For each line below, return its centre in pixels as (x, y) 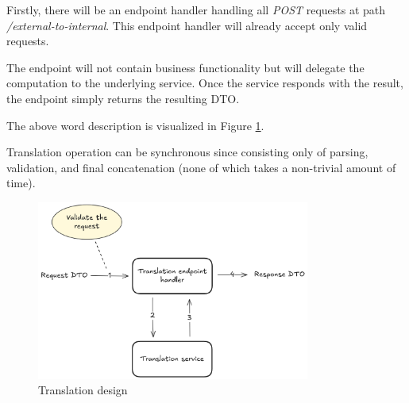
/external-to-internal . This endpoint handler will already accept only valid (187, 25)
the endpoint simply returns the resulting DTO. (123, 98)
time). (21, 183)
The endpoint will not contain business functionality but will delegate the (185, 67)
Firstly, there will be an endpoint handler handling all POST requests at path (196, 10)
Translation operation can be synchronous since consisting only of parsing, (187, 152)
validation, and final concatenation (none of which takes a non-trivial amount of (201, 167)
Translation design (83, 390)
